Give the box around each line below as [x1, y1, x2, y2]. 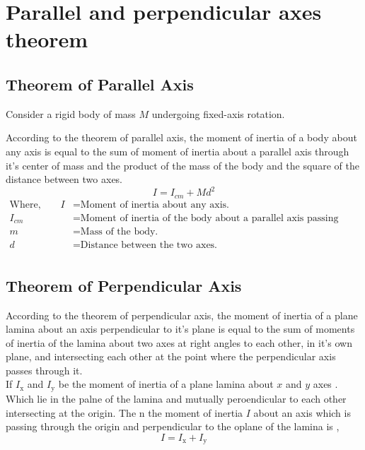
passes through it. [6, 362, 83, 377]
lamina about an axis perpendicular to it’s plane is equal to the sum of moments [6, 321, 355, 336]
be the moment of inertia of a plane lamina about [58, 377, 274, 391]
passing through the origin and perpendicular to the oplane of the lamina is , [6, 419, 340, 434]
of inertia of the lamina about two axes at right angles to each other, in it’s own [6, 335, 352, 350]
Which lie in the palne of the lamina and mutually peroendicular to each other [6, 391, 347, 405]
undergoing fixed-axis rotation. [151, 106, 285, 121]
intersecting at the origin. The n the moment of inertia [6, 405, 243, 420]
